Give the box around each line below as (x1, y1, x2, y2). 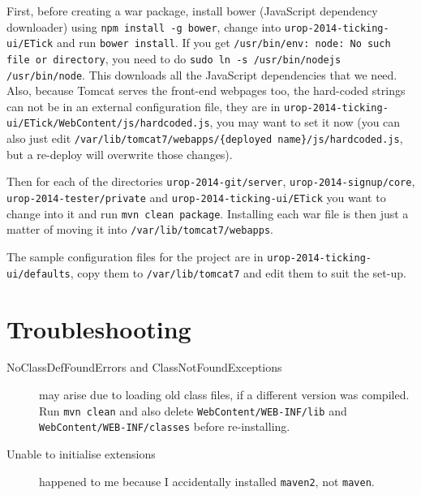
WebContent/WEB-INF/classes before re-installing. (39, 418, 290, 435)
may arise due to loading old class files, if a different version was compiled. (39, 386, 410, 403)
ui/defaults (6, 268, 71, 280)
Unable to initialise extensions (6, 445, 156, 462)
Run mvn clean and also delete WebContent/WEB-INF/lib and (39, 402, 347, 419)
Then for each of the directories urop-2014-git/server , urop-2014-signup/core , (6, 173, 415, 190)
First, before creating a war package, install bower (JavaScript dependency (6, 2, 378, 19)
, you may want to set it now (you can (209, 114, 401, 131)
